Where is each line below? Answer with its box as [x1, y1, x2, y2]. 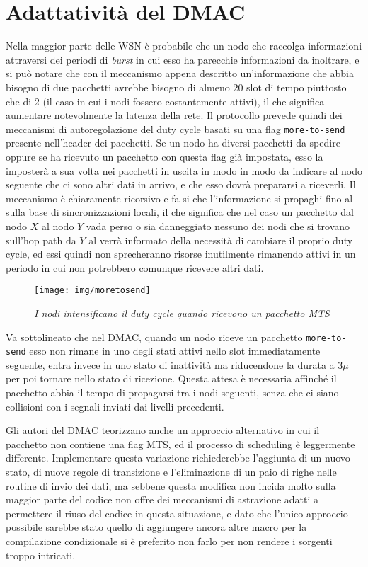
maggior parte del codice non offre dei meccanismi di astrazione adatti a [6, 492, 319, 507]
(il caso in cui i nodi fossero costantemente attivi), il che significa [42, 93, 325, 108]
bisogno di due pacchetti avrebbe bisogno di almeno [6, 79, 230, 94]
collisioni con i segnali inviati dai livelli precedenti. [6, 399, 224, 413]
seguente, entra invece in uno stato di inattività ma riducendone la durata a [6, 357, 335, 372]
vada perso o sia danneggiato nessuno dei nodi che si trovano [86, 218, 350, 233]
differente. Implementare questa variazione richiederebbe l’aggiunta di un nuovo [6, 450, 350, 465]
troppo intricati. [6, 547, 76, 562]
